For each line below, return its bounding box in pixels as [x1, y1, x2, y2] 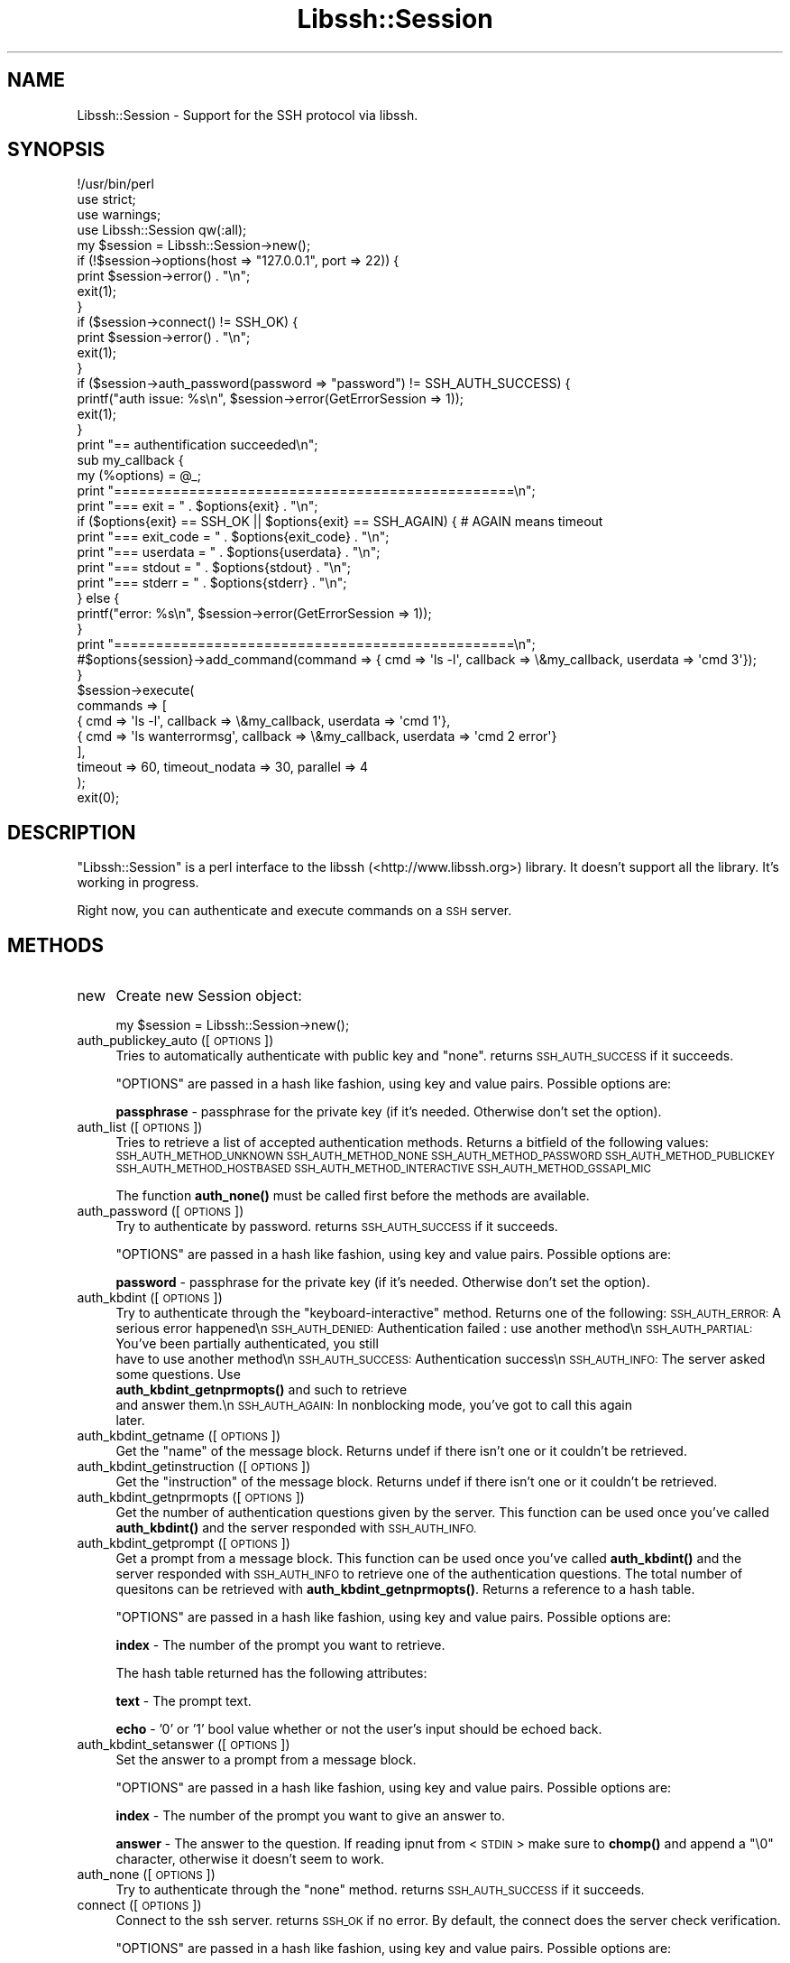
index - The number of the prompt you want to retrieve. [115, 1637, 446, 1653]
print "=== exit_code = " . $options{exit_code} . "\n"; [77, 529, 390, 545]
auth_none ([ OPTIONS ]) [77, 1866, 216, 1883]
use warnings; [77, 207, 161, 223]
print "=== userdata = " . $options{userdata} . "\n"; [77, 544, 381, 560]
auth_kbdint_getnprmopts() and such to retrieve [115, 1382, 408, 1398]
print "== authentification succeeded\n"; [77, 437, 318, 453]
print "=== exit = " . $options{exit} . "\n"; [77, 498, 318, 514]
